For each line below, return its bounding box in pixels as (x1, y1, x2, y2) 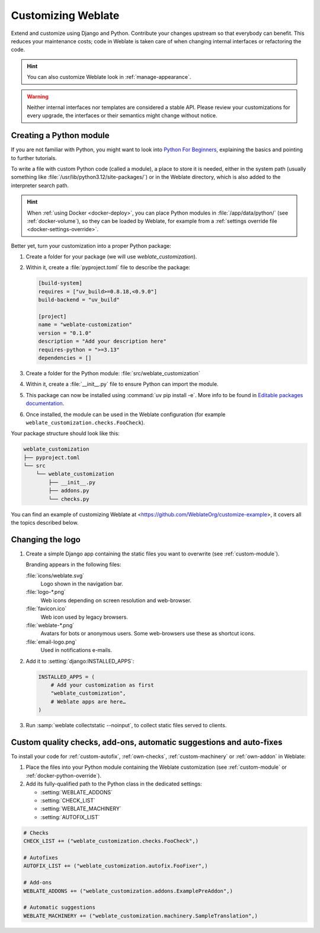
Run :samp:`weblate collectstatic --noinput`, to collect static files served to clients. (25, 722, 227, 729)
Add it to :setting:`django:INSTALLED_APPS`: (25, 657, 135, 664)
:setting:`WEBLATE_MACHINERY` (40, 805, 121, 812)
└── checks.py (48, 496, 89, 502)
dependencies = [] (38, 354, 92, 361)
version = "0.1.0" (38, 330, 92, 336)
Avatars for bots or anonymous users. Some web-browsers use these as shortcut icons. (40, 630, 255, 637)
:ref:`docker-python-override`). (25, 772, 102, 779)
